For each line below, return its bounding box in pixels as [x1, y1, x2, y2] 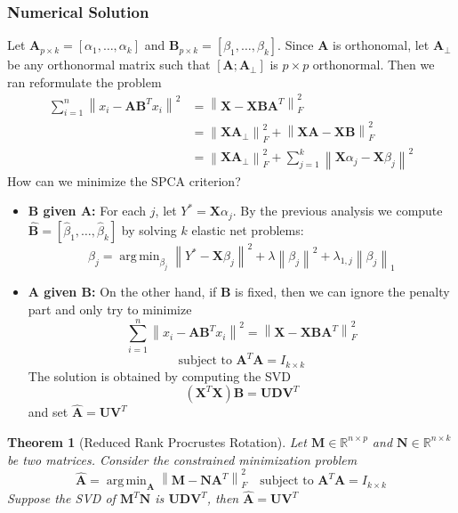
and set [28, 403, 68, 421]
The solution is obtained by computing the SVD [28, 366, 291, 385]
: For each [92, 201, 147, 220]
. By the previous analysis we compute [232, 201, 443, 220]
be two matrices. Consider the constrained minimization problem [7, 450, 358, 468]
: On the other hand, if [92, 282, 217, 301]
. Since [277, 36, 314, 54]
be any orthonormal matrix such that [7, 55, 211, 74]
